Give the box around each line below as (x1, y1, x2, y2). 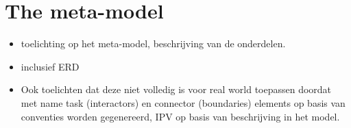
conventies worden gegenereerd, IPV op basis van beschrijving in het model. (21, 109, 340, 123)
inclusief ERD (21, 59, 80, 73)
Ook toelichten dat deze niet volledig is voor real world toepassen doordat (21, 82, 332, 97)
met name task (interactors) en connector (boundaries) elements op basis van (21, 95, 346, 110)
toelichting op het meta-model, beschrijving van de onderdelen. (21, 36, 286, 51)
